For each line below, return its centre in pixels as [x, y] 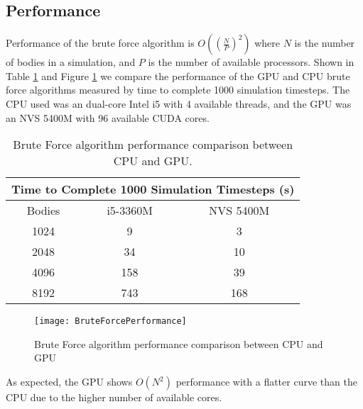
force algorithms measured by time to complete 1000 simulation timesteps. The [178, 90]
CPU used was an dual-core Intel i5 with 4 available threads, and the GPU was [179, 103]
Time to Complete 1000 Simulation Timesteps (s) [153, 189]
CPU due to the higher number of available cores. [114, 397]
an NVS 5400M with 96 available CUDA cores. [108, 117]
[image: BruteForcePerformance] [110, 321]
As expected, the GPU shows [69, 382]
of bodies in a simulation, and [71, 62]
